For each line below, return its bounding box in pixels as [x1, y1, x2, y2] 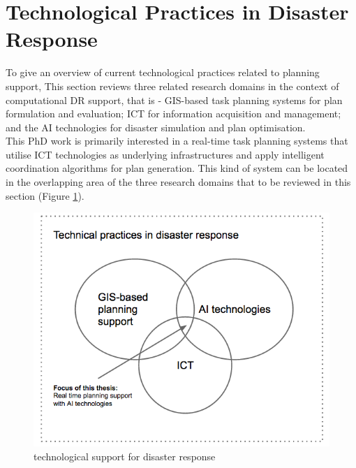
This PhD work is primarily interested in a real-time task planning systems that [6, 133, 348, 148]
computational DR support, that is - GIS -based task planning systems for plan [6, 92, 343, 107]
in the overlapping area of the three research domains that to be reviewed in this [6, 175, 351, 189]
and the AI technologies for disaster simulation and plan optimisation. [6, 119, 306, 134]
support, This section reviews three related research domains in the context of [6, 78, 339, 93]
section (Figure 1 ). [6, 188, 84, 203]
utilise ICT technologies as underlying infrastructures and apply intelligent [6, 147, 325, 161]
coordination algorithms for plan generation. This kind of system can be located [6, 161, 348, 175]
